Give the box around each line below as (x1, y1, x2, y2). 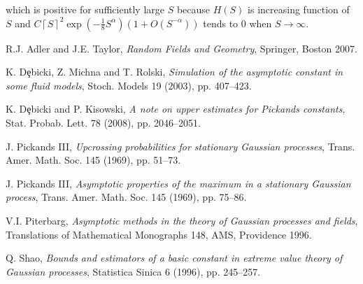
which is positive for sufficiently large (6, 2, 165, 16)
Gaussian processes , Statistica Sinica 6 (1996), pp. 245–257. (6, 264, 261, 278)
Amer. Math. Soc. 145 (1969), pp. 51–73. (6, 152, 181, 167)
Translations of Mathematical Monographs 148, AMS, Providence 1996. (6, 227, 312, 241)
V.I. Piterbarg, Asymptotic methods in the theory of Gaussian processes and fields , (6, 213, 358, 227)
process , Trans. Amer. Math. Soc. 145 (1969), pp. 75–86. (6, 190, 247, 204)
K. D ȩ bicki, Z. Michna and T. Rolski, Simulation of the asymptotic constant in (6, 64, 343, 79)
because (176, 2, 211, 16)
